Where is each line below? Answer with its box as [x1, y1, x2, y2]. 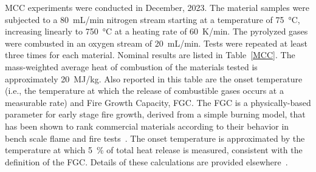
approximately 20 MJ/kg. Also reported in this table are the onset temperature [5, 72, 303, 85]
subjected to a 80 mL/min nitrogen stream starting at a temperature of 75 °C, [5, 13, 300, 25]
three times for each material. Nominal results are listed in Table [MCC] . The [5, 48, 295, 61]
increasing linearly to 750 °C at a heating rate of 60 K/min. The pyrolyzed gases [5, 25, 308, 38]
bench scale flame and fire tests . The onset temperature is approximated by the [5, 131, 305, 144]
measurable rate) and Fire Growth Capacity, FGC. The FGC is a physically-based [5, 96, 311, 108]
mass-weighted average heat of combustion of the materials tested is [5, 60, 258, 73]
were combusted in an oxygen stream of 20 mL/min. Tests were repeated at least [5, 36, 308, 49]
